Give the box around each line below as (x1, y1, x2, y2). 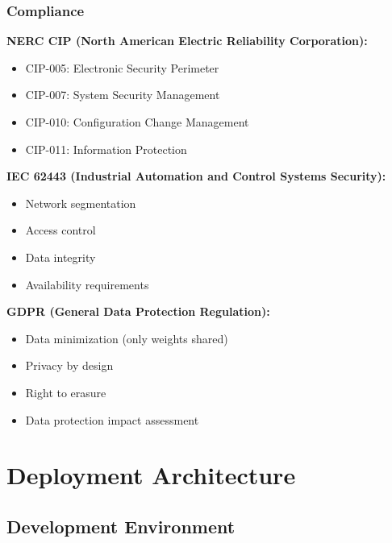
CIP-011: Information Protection (25, 140, 187, 157)
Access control (25, 222, 96, 238)
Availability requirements (25, 276, 149, 292)
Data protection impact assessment (25, 411, 199, 428)
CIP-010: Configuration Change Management (25, 114, 249, 130)
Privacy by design (25, 357, 114, 374)
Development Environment (6, 513, 236, 538)
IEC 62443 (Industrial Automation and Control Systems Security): (6, 168, 386, 184)
